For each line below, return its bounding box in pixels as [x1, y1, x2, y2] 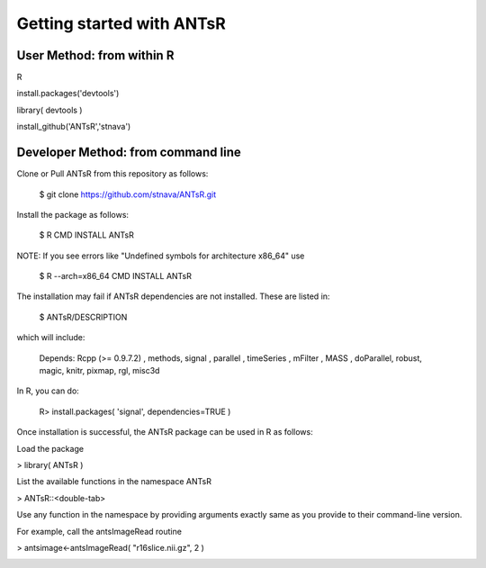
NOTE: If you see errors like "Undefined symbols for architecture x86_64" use [16, 250, 305, 261]
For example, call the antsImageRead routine [16, 526, 182, 536]
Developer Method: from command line [16, 145, 242, 160]
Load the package [16, 443, 85, 454]
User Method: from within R [16, 48, 175, 63]
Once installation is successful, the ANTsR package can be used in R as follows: [16, 427, 314, 437]
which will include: [16, 332, 85, 343]
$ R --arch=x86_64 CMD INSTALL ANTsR [39, 271, 193, 282]
